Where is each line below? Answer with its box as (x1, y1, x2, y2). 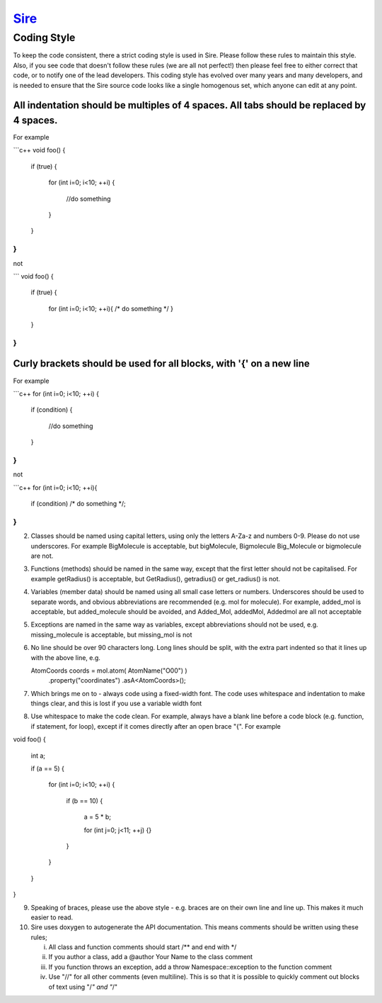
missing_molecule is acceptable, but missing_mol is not (30, 630, 192, 639)
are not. (30, 551, 54, 560)
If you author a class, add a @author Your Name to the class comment (48, 953, 253, 961)
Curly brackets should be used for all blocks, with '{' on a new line (13, 358, 311, 370)
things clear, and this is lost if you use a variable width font (30, 699, 202, 708)
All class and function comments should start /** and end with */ (48, 943, 237, 951)
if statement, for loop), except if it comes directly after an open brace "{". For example (30, 722, 281, 730)
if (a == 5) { (30, 764, 65, 773)
